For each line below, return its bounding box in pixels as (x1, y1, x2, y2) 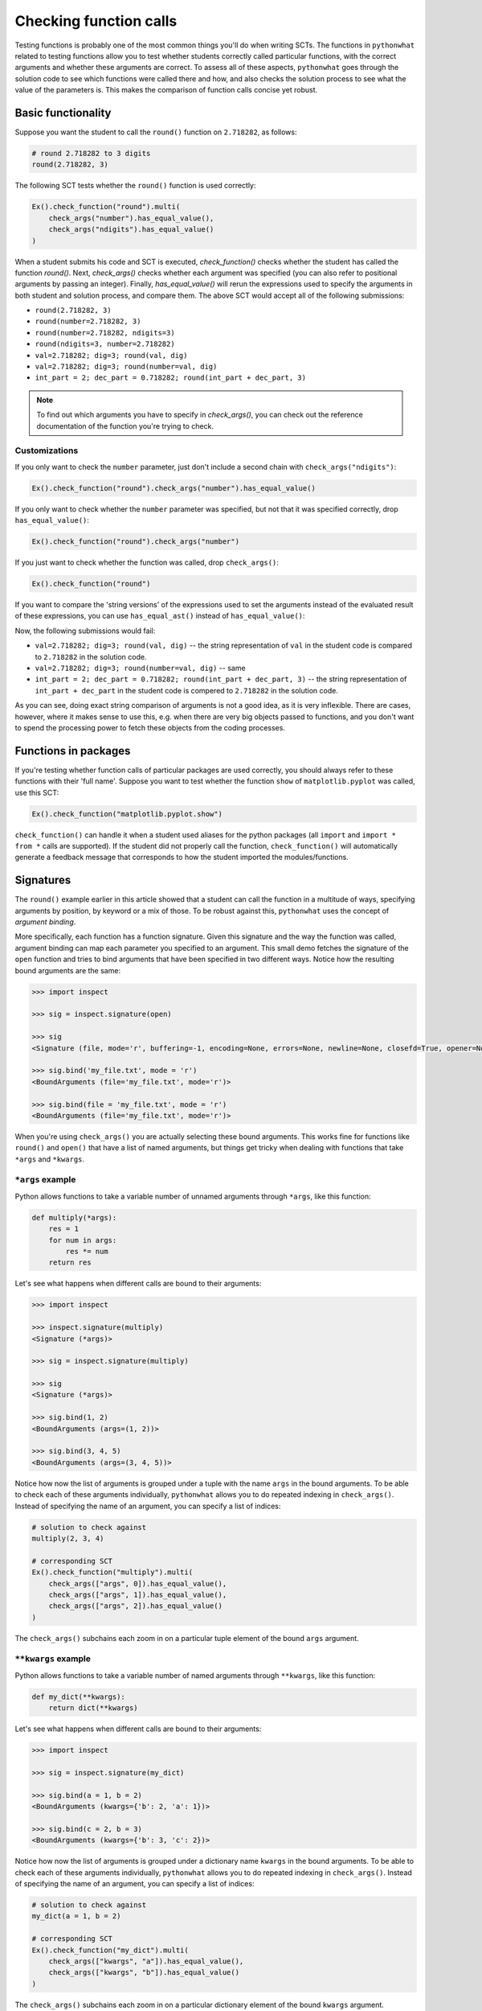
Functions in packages (14, 744, 131, 758)
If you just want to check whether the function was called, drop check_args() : (14, 557, 279, 567)
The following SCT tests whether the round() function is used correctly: (14, 181, 256, 191)
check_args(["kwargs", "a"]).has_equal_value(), (48, 1956, 244, 1966)
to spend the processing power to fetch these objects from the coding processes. (14, 722, 285, 732)
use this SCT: (14, 788, 59, 797)
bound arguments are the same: (14, 965, 120, 975)
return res (48, 1258, 92, 1267)
